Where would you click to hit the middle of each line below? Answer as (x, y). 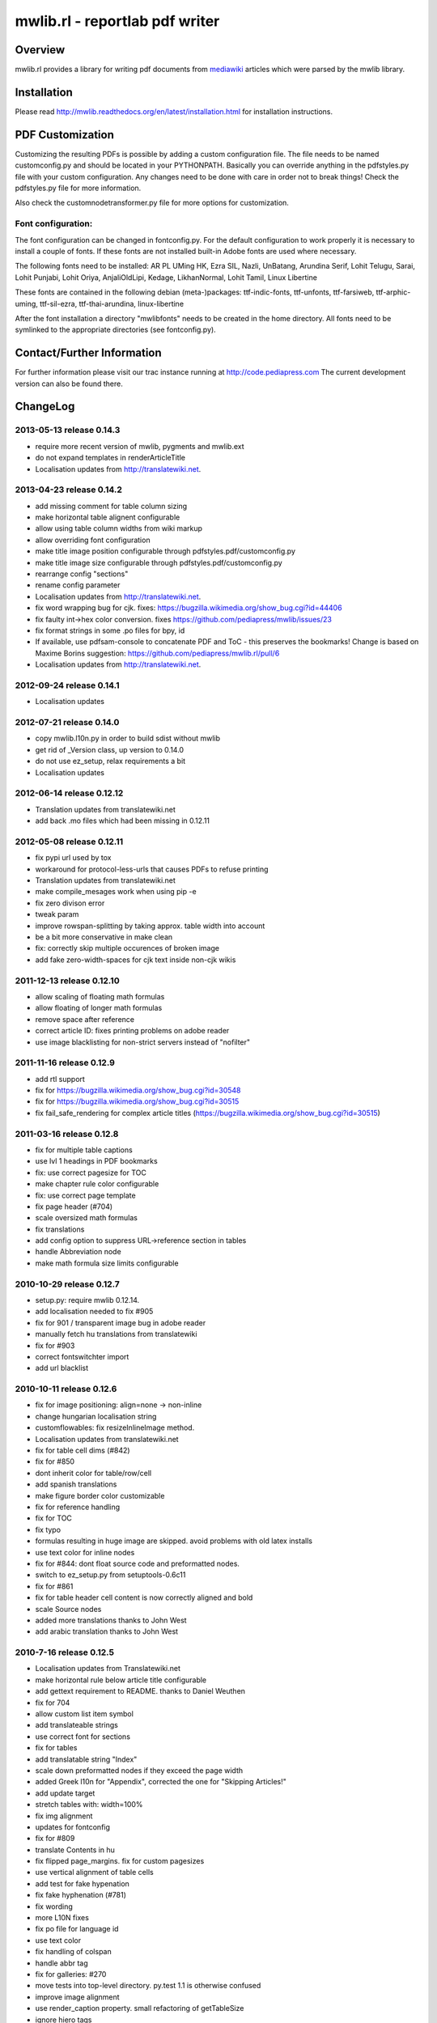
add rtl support (60, 1079)
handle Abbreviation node (78, 1252)
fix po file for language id (77, 1929)
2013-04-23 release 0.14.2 (69, 490)
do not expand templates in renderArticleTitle (110, 458)
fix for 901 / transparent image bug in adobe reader (121, 1322)
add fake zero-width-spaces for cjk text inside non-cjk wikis (136, 960)
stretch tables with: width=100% (89, 1805)
